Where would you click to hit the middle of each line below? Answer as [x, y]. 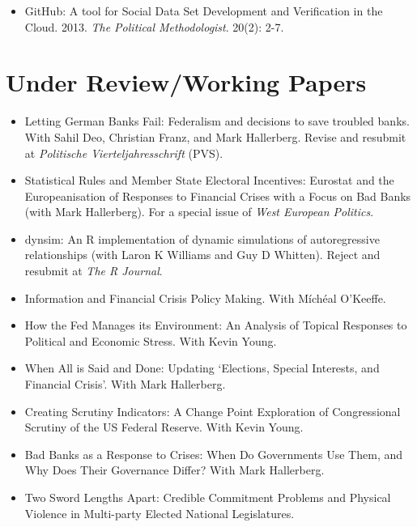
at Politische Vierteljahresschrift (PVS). [124, 153]
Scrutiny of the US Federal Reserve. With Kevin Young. [164, 427]
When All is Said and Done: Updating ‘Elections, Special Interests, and [202, 368]
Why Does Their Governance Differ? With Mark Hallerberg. [174, 470]
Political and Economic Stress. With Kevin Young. [151, 340]
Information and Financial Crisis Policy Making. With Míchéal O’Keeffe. [205, 297]
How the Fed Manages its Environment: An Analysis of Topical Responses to [216, 325]
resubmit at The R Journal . [94, 271]
